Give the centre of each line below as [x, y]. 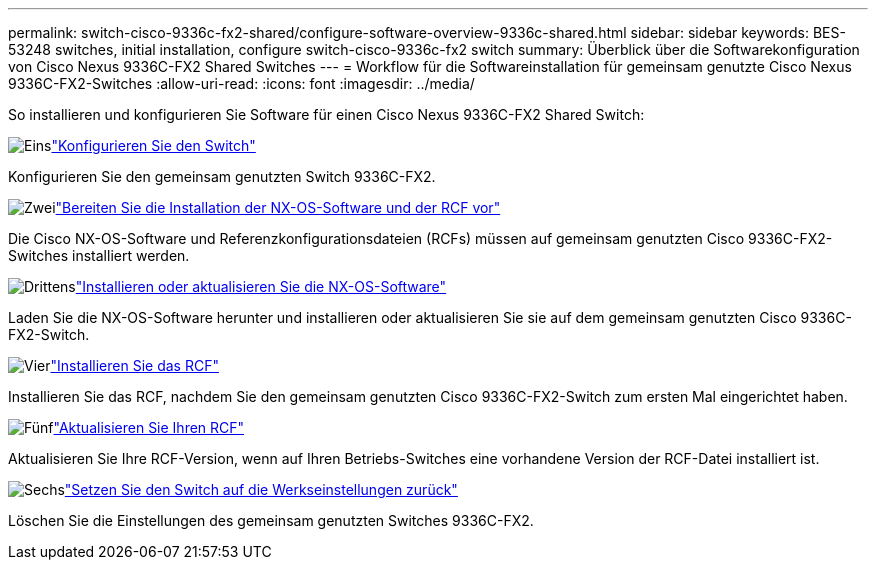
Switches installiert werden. [99, 255]
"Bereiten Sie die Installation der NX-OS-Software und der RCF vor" [278, 207]
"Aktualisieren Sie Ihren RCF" [149, 427]
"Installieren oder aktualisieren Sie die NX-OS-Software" [261, 286]
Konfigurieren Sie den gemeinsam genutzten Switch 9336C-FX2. [222, 176]
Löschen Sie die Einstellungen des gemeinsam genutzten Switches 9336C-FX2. [271, 520]
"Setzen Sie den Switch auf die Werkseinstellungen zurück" [261, 489]
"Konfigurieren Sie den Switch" [153, 145]
